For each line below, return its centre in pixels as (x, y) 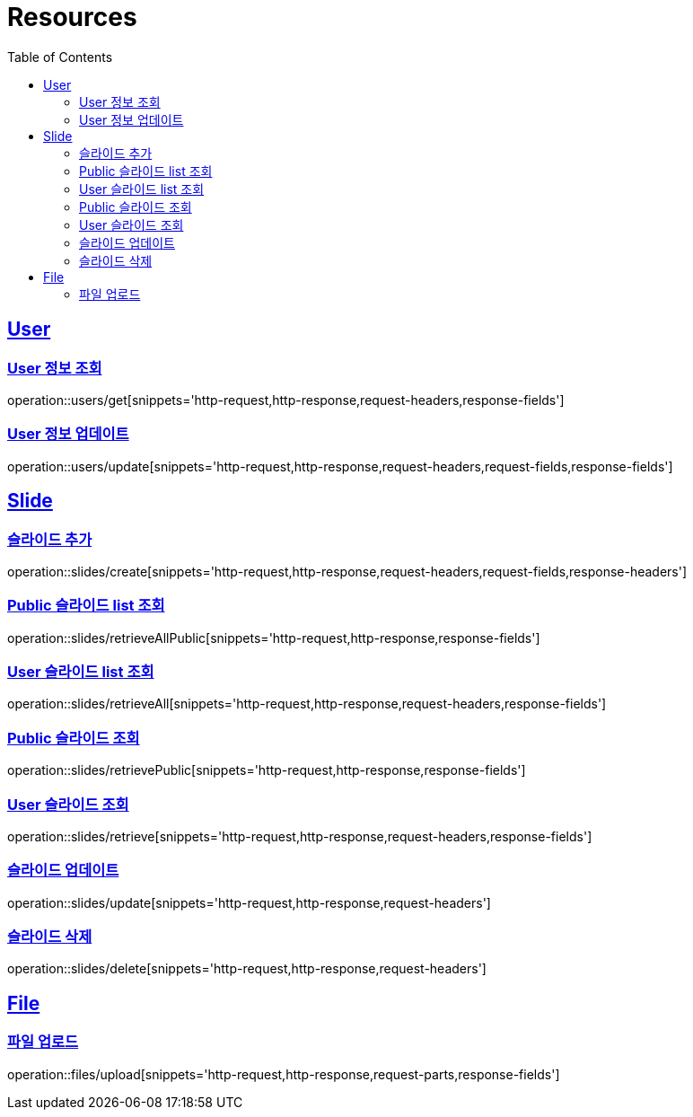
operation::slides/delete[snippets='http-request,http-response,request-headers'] (247, 969)
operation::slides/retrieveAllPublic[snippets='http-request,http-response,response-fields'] (274, 638)
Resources (72, 17)
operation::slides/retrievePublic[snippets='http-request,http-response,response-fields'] (267, 770)
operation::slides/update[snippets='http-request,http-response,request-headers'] (249, 902)
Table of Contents (60, 57)
